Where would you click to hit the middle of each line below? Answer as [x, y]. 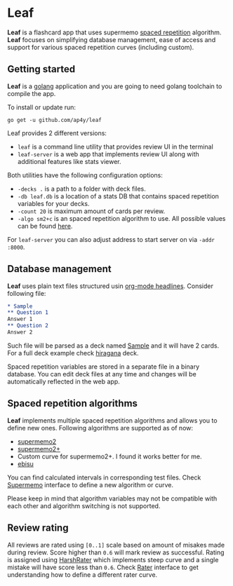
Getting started [41, 69]
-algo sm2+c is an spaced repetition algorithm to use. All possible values [121, 218]
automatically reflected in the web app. [64, 381]
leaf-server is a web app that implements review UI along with [108, 154]
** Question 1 [28, 313]
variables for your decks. [53, 203]
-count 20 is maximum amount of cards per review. [91, 211]
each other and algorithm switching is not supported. [84, 505]
